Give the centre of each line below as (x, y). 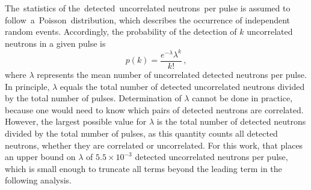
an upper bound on (40, 157)
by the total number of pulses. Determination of (93, 98)
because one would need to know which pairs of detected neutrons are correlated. (154, 109)
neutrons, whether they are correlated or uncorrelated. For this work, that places (154, 145)
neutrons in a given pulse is (55, 43)
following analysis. (38, 180)
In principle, (27, 86)
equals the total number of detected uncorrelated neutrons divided (182, 86)
